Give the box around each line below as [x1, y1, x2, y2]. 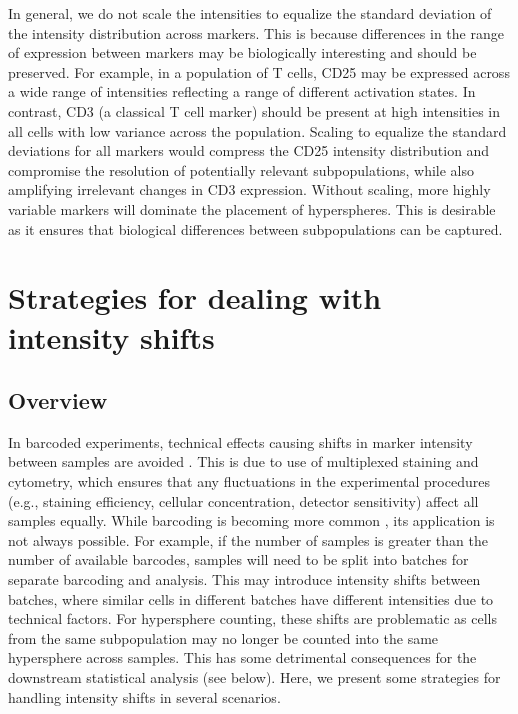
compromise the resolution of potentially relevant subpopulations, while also [8, 159, 475, 180]
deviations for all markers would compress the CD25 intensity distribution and [8, 140, 490, 161]
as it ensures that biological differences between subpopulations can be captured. [8, 218, 503, 239]
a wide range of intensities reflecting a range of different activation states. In [8, 81, 476, 102]
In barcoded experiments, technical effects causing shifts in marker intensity [8, 431, 473, 452]
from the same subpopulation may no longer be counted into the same [8, 627, 439, 648]
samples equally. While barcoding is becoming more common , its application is [8, 510, 495, 531]
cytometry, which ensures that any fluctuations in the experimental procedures [8, 471, 490, 492]
